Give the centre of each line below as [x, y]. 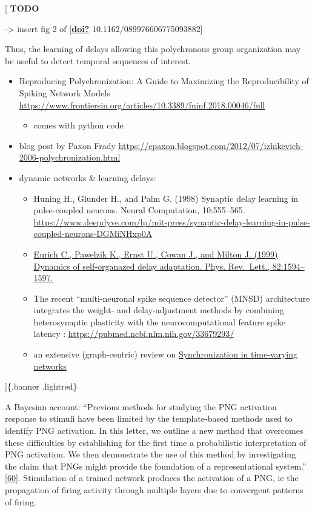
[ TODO [22, 8]
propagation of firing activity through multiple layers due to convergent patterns [154, 490]
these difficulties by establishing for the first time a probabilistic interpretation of [156, 442]
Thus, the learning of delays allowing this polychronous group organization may [153, 49]
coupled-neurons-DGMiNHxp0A [93, 234]
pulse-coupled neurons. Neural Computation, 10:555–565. [139, 210]
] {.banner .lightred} [41, 386]
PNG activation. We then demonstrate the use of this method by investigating [151, 454]
